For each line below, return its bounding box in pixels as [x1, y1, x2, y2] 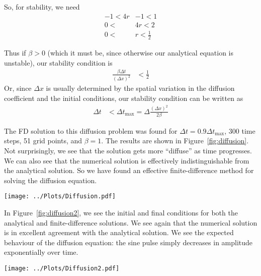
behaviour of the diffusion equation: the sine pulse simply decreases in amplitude [4, 237, 253, 247]
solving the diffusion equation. [4, 175, 97, 185]
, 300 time [224, 125, 255, 136]
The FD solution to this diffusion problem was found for [4, 125, 178, 136]
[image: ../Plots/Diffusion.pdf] [4, 193, 116, 200]
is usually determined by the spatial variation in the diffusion [46, 83, 235, 93]
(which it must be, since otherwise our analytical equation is [47, 47, 233, 58]
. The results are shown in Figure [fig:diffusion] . [101, 135, 249, 146]
